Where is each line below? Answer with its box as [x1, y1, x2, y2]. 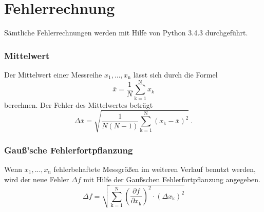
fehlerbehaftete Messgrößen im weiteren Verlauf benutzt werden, [53, 164, 256, 175]
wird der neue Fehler [4, 174, 69, 184]
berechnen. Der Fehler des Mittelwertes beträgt [4, 99, 153, 110]
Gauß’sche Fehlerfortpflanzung [4, 143, 133, 156]
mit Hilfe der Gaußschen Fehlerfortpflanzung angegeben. [83, 174, 260, 184]
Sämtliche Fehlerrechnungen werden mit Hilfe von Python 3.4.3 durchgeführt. [4, 27, 248, 38]
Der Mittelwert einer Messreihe [4, 69, 102, 80]
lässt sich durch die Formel [133, 69, 218, 80]
